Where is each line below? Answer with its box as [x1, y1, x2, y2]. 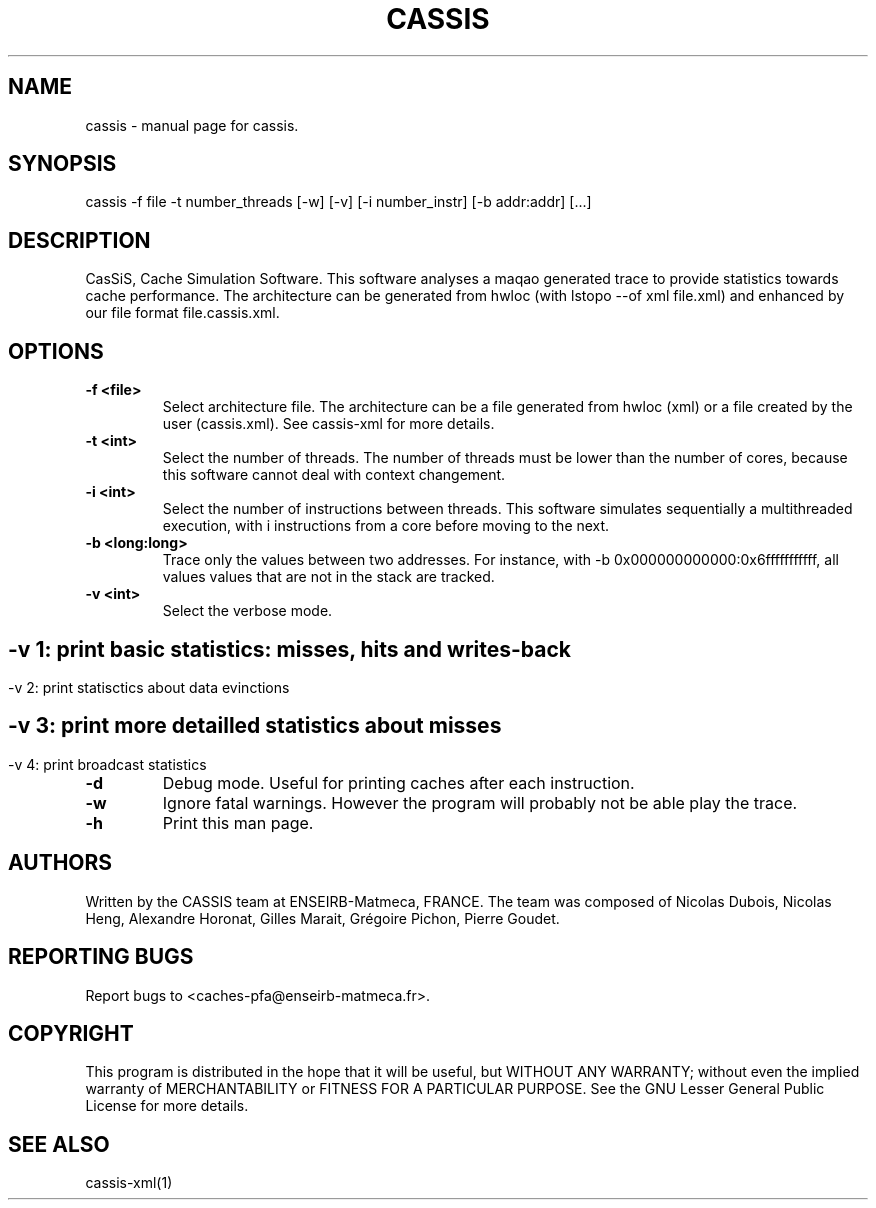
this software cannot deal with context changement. [162, 466, 506, 484]
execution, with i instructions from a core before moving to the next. [162, 517, 610, 535]
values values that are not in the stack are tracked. [162, 568, 495, 586]
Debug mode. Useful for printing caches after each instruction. [162, 772, 635, 793]
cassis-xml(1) [85, 1174, 173, 1192]
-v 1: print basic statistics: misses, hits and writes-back [8, 636, 571, 662]
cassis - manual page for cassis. [85, 116, 299, 134]
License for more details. [85, 1097, 249, 1115]
